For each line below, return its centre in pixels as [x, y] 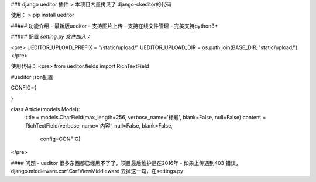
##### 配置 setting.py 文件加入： [51, 37]
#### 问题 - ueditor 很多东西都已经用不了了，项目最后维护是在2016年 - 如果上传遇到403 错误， [126, 163]
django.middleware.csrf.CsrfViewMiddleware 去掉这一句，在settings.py [97, 171]
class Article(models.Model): [45, 109]
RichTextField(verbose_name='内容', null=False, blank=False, [99, 125]
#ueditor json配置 [32, 77]
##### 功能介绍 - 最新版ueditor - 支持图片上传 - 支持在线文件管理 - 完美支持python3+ [114, 26]
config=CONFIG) [61, 139]
